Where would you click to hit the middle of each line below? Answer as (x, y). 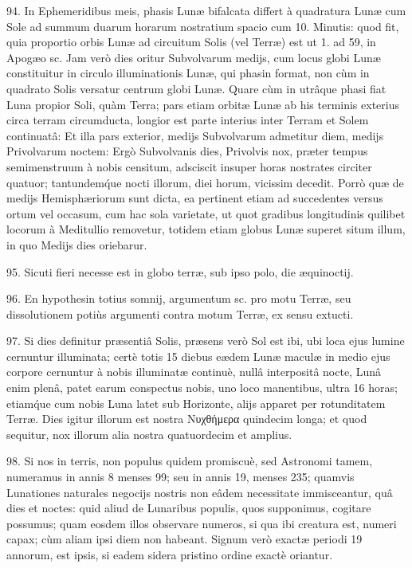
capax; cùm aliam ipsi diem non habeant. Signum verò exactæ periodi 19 (184, 539)
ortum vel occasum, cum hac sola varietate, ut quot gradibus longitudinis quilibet (206, 213)
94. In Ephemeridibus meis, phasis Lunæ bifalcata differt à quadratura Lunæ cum (206, 10)
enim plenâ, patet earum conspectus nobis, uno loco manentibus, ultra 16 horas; (202, 388)
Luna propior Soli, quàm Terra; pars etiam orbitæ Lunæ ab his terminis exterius (203, 104)
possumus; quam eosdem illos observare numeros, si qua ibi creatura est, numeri (202, 523)
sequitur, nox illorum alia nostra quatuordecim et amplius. (149, 434)
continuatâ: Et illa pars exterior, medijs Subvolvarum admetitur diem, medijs (195, 135)
